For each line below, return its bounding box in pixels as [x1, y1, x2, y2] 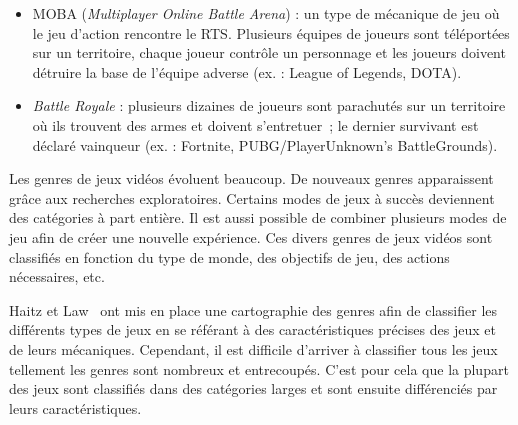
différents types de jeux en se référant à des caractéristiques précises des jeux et [9, 319, 496, 340]
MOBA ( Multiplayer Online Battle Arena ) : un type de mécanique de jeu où [32, 3, 500, 23]
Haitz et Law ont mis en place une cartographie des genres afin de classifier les [9, 299, 498, 320]
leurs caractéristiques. [9, 397, 142, 418]
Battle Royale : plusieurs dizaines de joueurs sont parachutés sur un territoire [32, 95, 506, 116]
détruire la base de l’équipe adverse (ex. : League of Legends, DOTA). [32, 61, 462, 82]
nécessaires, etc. [9, 266, 105, 287]
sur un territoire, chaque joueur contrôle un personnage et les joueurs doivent [32, 42, 506, 63]
